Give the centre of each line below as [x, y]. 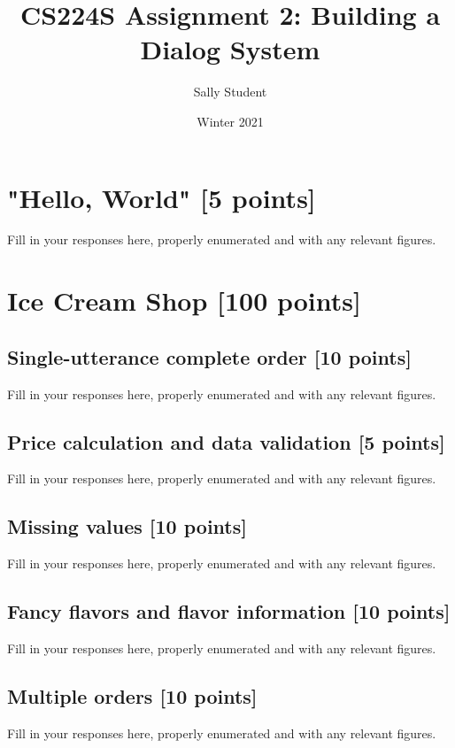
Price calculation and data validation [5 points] [226, 441]
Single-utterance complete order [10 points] [209, 356]
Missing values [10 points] [127, 526]
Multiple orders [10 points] [132, 695]
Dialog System [230, 49]
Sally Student [230, 92]
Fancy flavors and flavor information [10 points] [229, 611]
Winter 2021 [230, 121]
